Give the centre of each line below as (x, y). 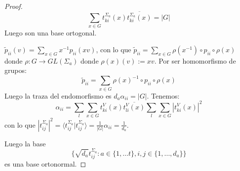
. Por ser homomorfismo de (195, 60)
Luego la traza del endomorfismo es (58, 95)
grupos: (16, 70)
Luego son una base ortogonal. (51, 33)
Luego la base (25, 143)
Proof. (14, 6)
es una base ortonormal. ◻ (45, 163)
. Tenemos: (163, 95)
